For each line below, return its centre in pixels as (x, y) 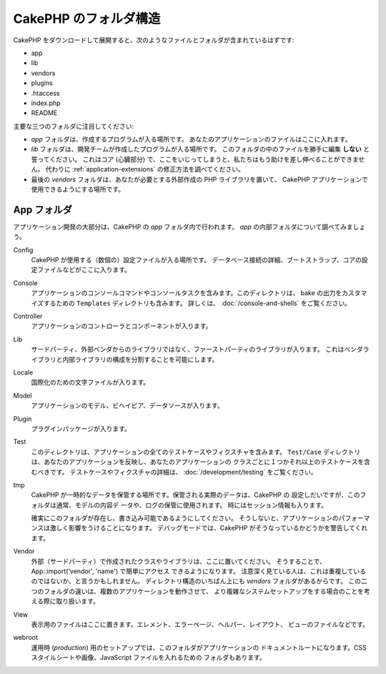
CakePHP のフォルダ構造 (87, 19)
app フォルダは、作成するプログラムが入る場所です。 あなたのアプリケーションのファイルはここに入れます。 (191, 139)
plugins (42, 83)
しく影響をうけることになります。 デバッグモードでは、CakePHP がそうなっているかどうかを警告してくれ (212, 528)
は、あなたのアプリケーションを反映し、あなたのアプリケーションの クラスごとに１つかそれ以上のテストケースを (198, 462)
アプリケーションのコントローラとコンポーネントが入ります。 (122, 326)
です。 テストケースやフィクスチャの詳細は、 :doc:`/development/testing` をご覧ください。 (183, 472)
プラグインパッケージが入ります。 (81, 428)
